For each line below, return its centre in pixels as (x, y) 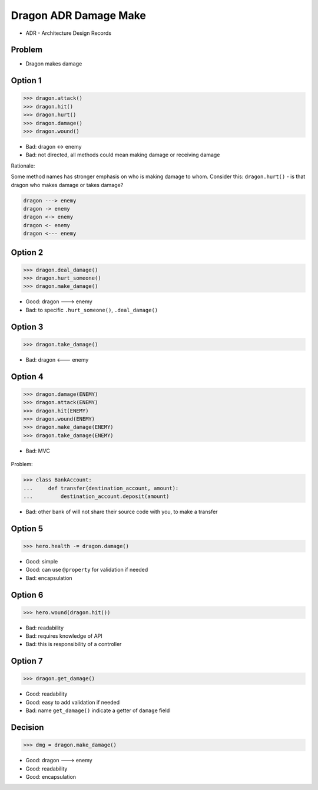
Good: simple (42, 561)
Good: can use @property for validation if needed (87, 570)
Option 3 (27, 327)
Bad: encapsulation (49, 578)
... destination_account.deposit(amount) (96, 496)
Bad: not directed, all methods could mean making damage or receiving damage (123, 155)
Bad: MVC (38, 451)
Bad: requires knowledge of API (64, 636)
